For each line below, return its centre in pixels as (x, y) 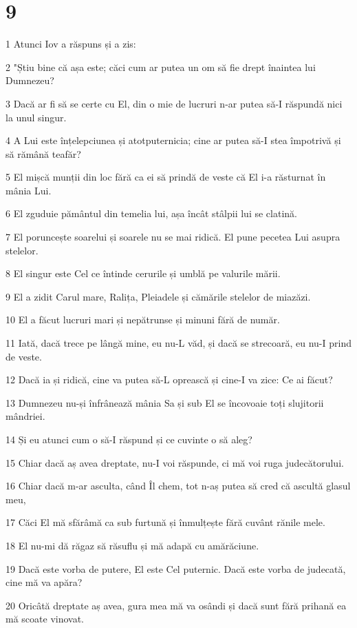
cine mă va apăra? (44, 582)
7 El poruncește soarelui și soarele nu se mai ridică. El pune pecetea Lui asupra (173, 237)
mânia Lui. (29, 190)
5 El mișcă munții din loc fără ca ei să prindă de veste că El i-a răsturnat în (166, 177)
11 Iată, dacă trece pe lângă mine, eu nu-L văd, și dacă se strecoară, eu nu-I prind (178, 343)
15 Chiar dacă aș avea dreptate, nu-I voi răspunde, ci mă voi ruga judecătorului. (175, 462)
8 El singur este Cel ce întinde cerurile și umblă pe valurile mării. (143, 273)
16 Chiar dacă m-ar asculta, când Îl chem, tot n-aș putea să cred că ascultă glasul (178, 486)
